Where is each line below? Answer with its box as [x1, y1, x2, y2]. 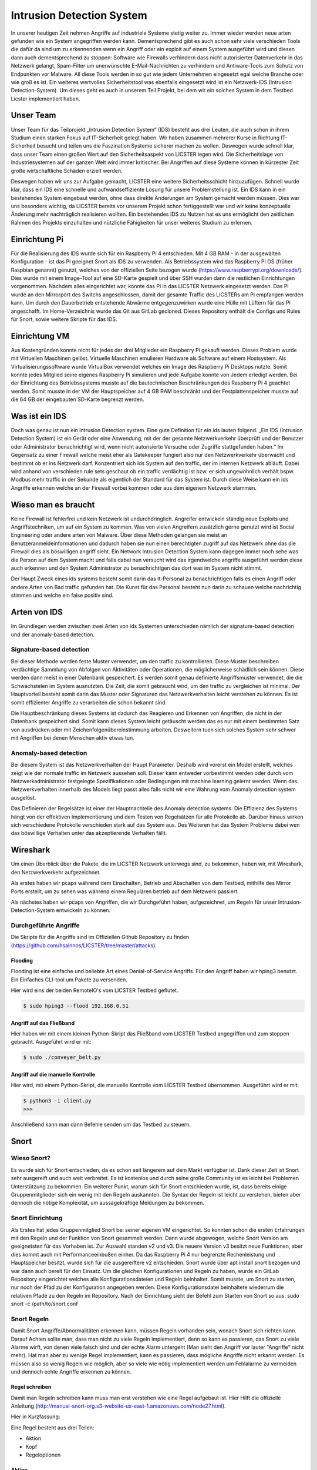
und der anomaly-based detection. [11, 631, 95, 638]
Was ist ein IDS [11, 411, 67, 421]
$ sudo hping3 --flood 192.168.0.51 [23, 1003, 129, 1009]
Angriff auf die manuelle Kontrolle [11, 1071, 96, 1078]
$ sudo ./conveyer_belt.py [23, 1054, 101, 1061]
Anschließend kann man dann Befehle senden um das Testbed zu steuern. [11, 1121, 191, 1128]
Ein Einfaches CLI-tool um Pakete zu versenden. [11, 976, 127, 983]
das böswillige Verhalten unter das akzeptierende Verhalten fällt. [11, 830, 167, 837]
